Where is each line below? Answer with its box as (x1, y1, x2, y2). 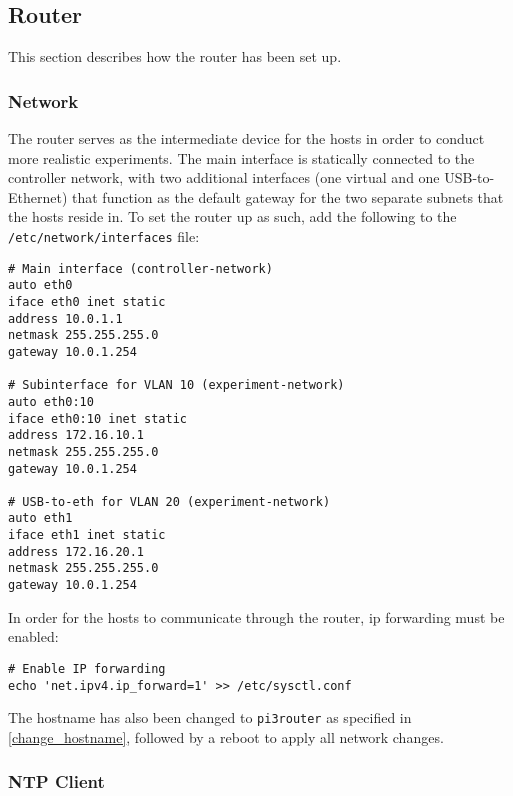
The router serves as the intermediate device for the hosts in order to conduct (8, 128, 485, 149)
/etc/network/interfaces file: (8, 225, 200, 246)
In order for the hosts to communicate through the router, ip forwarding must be (8, 606, 505, 627)
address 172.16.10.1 (8, 428, 145, 443)
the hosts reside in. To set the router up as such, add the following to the (8, 206, 457, 227)
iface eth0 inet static (8, 294, 166, 309)
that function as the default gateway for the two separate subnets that (72, 186, 504, 207)
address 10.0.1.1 (8, 311, 123, 326)
